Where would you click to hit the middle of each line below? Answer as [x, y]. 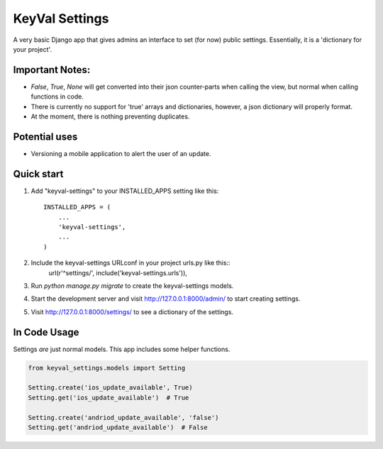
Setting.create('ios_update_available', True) [110, 388]
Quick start [38, 174]
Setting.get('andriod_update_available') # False [118, 427]
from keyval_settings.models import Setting [107, 368]
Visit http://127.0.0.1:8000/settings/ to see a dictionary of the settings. [132, 311]
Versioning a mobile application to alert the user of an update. [121, 153]
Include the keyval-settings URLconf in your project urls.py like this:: [131, 263]
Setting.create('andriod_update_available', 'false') [123, 417]
